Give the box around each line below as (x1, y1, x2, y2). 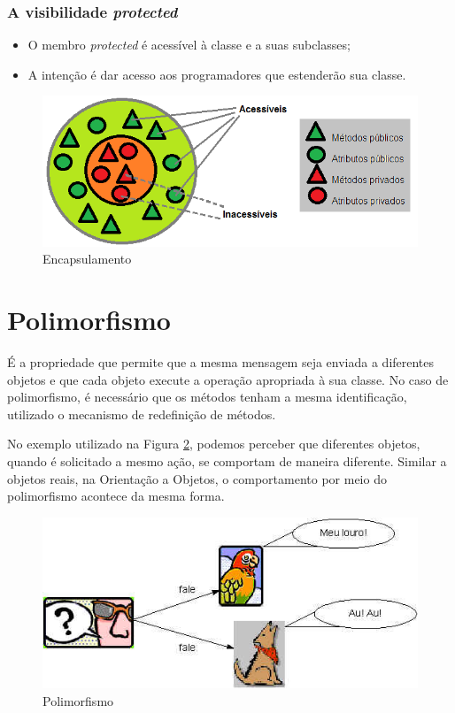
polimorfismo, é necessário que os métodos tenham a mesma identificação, (7, 387, 407, 406)
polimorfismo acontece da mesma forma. (7, 487, 225, 505)
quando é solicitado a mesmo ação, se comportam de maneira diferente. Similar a (7, 451, 447, 470)
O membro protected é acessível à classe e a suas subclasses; (27, 35, 351, 54)
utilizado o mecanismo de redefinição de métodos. (7, 404, 276, 423)
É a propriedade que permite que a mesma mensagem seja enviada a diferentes (7, 352, 435, 371)
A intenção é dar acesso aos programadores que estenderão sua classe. (27, 65, 406, 83)
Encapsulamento (42, 249, 132, 268)
